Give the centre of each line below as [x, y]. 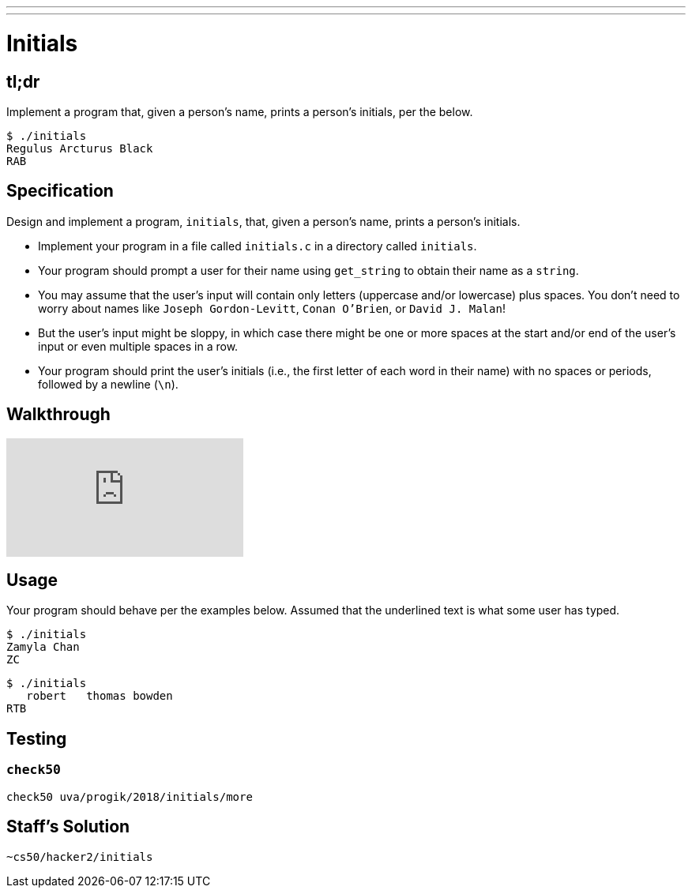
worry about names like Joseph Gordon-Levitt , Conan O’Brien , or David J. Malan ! [272, 308]
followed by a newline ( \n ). [108, 384]
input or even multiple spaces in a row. [138, 346]
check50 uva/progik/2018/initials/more [130, 796]
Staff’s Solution [68, 827]
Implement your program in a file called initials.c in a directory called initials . [258, 246]
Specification [60, 191]
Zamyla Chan [43, 647]
